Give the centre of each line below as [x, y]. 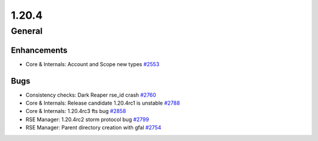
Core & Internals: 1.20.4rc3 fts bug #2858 [76, 111]
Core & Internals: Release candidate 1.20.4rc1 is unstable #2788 [103, 103]
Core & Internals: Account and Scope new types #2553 [92, 64]
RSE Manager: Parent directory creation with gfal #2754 [93, 128]
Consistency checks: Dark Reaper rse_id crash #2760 [91, 95]
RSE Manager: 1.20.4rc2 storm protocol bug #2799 [87, 119]
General [27, 31]
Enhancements [39, 50]
